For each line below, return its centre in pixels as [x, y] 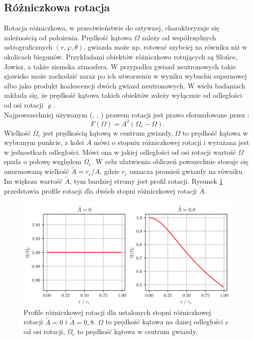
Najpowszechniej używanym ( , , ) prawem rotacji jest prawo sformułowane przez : [127, 114]
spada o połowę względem [43, 161]
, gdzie [110, 171]
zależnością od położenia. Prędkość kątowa [68, 37]
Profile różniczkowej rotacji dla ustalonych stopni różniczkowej [117, 312]
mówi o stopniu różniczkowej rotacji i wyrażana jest [171, 142]
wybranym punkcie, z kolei [44, 142]
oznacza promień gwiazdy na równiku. [187, 171]
